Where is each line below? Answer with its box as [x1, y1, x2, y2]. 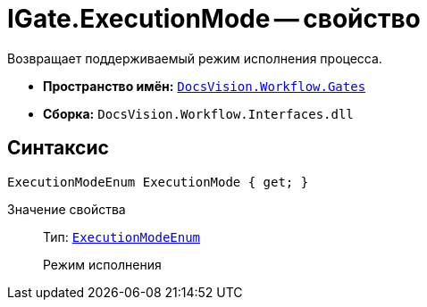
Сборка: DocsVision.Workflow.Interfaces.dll [43, 105, 354, 121]
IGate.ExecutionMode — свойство [7, 4, 421, 34]
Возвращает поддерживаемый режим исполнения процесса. [7, 50, 382, 66]
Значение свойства [7, 201, 126, 217]
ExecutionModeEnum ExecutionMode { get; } [7, 174, 309, 189]
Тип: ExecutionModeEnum [43, 228, 201, 245]
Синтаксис [7, 137, 109, 160]
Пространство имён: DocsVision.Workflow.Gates [43, 78, 366, 94]
